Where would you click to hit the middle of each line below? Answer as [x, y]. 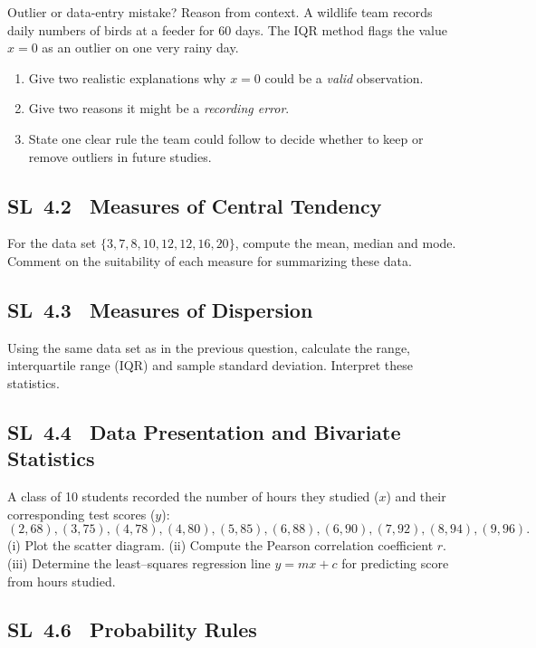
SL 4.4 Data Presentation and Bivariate [204, 431]
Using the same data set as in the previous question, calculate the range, [209, 347]
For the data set [52, 243]
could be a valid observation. [344, 77]
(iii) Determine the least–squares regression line [139, 562]
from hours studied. [62, 581]
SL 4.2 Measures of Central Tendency [195, 205]
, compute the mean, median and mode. [345, 243]
